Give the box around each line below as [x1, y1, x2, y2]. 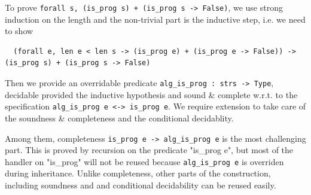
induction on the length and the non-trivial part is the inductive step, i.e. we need [5, 13, 306, 25]
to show [5, 25, 33, 37]
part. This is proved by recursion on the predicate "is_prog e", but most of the [5, 144, 294, 156]
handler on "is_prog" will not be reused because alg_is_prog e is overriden [5, 155, 284, 167]
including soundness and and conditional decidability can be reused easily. [5, 179, 276, 191]
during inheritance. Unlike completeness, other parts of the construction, [5, 167, 271, 179]
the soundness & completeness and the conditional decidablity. [5, 111, 234, 124]
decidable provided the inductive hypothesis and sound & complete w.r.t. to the [5, 88, 298, 100]
